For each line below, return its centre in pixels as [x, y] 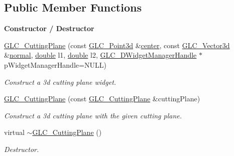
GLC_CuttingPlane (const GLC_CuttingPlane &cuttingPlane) [102, 99]
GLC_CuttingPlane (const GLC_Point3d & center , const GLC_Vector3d [117, 45]
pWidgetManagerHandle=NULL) [55, 64]
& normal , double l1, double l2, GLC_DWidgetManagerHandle [100, 55]
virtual [14, 132]
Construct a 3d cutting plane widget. [60, 82]
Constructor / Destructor [49, 28]
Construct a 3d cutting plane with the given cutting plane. [93, 115]
